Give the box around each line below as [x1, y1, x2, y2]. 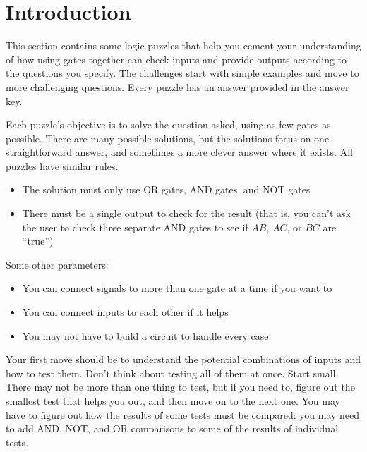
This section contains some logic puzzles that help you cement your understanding [6, 38, 361, 53]
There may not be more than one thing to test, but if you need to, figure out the [6, 379, 355, 394]
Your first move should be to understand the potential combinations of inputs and [6, 352, 361, 367]
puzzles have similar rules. [6, 158, 119, 173]
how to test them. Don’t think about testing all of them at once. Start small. [6, 365, 339, 380]
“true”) [22, 233, 54, 248]
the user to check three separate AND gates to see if [22, 219, 248, 234]
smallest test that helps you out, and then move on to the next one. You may [6, 393, 340, 408]
